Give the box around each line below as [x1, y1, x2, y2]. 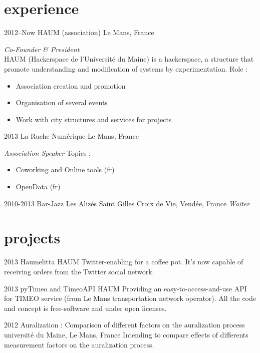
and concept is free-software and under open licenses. [4, 302, 167, 313]
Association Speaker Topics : [4, 147, 91, 158]
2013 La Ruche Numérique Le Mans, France [4, 131, 139, 141]
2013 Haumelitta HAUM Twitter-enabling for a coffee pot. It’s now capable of [4, 256, 243, 267]
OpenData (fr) [16, 181, 61, 192]
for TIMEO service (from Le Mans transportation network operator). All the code [4, 293, 256, 303]
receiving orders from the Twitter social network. [4, 266, 154, 276]
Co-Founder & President [4, 44, 80, 54]
